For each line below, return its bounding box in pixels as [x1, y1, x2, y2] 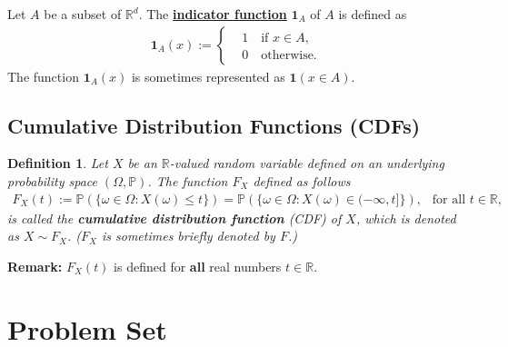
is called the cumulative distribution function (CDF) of [7, 208, 342, 227]
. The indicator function [138, 5, 287, 23]
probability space [7, 172, 97, 191]
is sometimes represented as [131, 66, 285, 85]
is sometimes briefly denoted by [101, 226, 275, 245]
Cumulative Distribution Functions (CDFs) [7, 111, 421, 139]
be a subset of [44, 5, 122, 23]
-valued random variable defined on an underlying [169, 154, 444, 173]
